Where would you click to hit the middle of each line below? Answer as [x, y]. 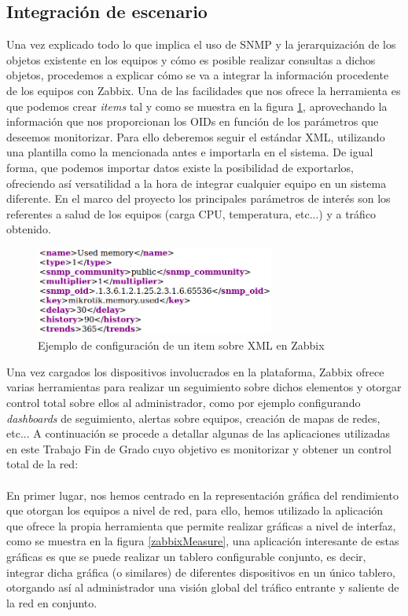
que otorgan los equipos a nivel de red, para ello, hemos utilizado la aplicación [195, 510]
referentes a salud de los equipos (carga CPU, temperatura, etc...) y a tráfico [191, 213]
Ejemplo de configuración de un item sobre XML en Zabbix [181, 345]
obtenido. [29, 229]
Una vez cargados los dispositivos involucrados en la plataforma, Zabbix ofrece [195, 371]
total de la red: [42, 464]
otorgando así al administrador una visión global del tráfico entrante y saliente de [203, 587]
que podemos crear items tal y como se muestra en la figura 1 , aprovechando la [197, 106]
